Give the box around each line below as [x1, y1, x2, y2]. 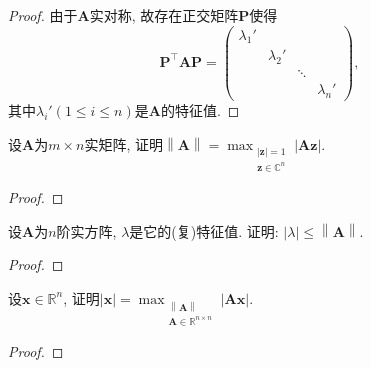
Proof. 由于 [8, 5, 78, 25]
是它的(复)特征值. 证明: [129, 220, 279, 241]
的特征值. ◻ [160, 100, 240, 121]
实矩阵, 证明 [84, 133, 163, 154]
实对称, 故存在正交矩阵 [89, 5, 239, 25]
